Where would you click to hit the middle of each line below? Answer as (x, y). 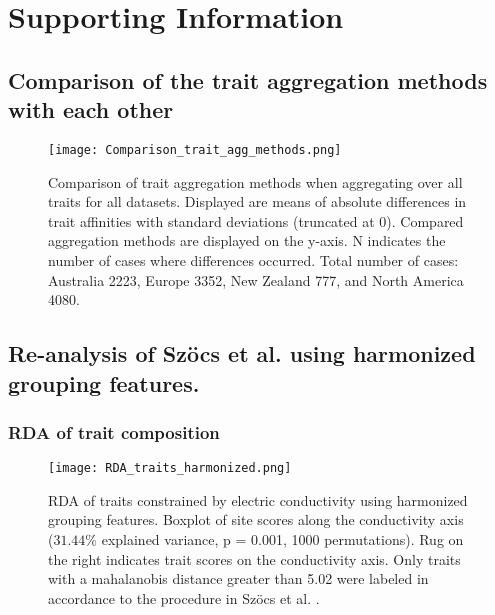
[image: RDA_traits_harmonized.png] (170, 468)
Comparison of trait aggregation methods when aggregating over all (255, 181)
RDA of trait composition (114, 431)
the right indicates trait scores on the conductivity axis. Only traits (254, 558)
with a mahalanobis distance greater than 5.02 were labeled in (238, 578)
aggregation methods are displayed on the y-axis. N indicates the (247, 240)
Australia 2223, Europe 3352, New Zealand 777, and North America (256, 279)
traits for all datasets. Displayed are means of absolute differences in (257, 201)
